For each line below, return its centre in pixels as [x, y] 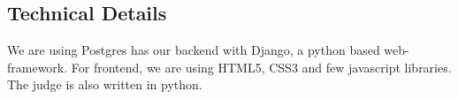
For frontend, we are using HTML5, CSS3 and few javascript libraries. [261, 67]
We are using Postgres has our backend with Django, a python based [194, 50]
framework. [38, 67]
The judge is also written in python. [105, 84]
